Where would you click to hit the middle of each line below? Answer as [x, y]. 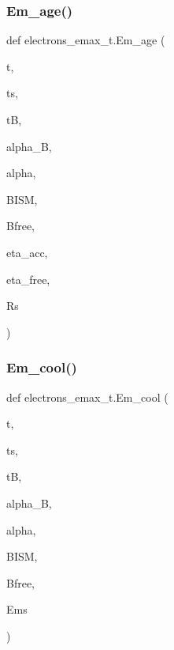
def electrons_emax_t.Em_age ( [86, 40]
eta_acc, [27, 252]
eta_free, [28, 279]
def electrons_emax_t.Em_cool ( [87, 397]
